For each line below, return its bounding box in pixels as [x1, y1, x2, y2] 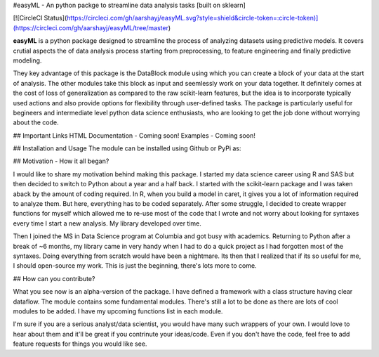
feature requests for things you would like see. [13, 339, 147, 348]
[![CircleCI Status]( [13, 14, 67, 22]
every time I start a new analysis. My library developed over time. [13, 219, 201, 228]
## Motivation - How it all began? [13, 157, 109, 165]
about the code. [13, 118, 59, 126]
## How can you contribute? [13, 274, 95, 283]
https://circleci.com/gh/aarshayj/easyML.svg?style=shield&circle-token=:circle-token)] [67, 14, 319, 22]
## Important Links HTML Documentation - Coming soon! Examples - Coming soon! [13, 131, 255, 140]
